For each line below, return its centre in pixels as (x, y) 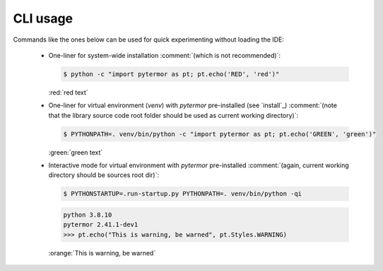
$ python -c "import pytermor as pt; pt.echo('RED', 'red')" (171, 74)
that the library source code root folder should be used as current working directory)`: (173, 115)
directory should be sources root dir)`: (104, 175)
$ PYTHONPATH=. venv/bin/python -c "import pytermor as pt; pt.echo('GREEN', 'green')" (220, 134)
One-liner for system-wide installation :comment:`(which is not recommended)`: (165, 55)
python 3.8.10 (88, 215)
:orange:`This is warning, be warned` (102, 253)
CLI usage (43, 18)
